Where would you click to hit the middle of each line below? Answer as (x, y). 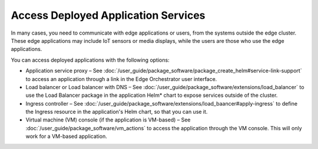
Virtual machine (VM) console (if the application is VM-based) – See (108, 120)
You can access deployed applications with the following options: (90, 60)
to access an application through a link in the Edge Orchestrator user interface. (121, 79)
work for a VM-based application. (66, 136)
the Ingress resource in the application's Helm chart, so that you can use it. (117, 112)
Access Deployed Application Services (108, 15)
